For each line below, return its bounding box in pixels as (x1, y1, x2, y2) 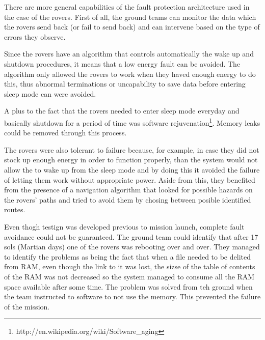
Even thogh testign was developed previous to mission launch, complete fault (4, 221, 245, 232)
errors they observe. (4, 31, 66, 42)
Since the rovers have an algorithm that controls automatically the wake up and (4, 48, 254, 59)
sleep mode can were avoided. (4, 88, 96, 99)
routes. (4, 204, 25, 215)
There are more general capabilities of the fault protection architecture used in (4, 2, 250, 12)
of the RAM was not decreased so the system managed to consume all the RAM (4, 271, 255, 281)
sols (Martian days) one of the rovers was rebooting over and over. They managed (4, 241, 260, 252)
